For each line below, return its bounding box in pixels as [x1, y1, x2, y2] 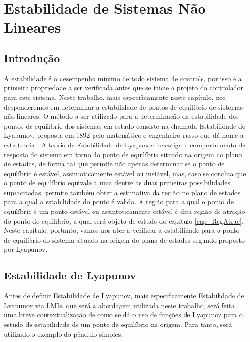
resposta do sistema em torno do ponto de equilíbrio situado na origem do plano [4, 149, 242, 159]
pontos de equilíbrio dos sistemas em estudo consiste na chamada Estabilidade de [4, 120, 245, 130]
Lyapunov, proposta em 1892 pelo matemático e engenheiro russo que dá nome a [4, 130, 244, 140]
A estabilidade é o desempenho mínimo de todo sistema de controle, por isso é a [4, 73, 242, 83]
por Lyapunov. [4, 244, 47, 254]
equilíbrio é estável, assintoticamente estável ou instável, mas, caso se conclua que [4, 168, 246, 178]
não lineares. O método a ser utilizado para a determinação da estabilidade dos [4, 111, 239, 121]
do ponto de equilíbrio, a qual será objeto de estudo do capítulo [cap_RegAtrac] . [4, 215, 244, 226]
